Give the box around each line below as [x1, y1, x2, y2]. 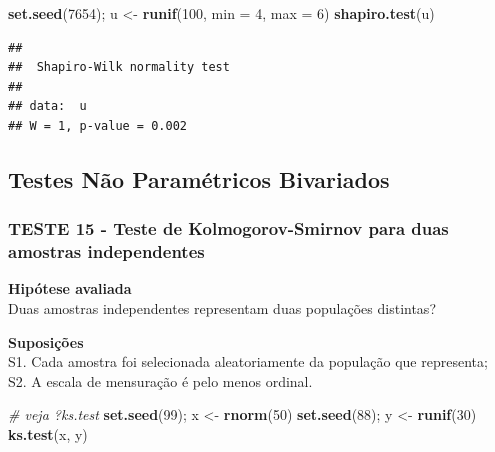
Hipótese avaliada [8, 278, 132, 299]
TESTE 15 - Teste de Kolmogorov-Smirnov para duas [8, 216, 449, 241]
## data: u [8, 99, 87, 114]
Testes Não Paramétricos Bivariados [8, 163, 390, 194]
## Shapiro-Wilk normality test [8, 60, 230, 75]
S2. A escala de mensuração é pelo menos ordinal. [8, 370, 313, 391]
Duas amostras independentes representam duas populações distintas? [8, 298, 436, 319]
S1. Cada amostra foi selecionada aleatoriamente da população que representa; [8, 351, 488, 372]
